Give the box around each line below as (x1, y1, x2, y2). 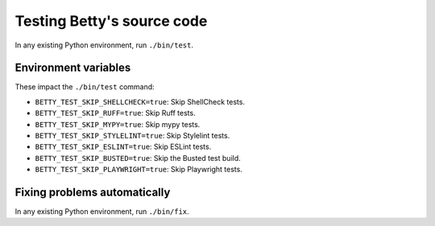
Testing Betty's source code (14, 12, 208, 30)
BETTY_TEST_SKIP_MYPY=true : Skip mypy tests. (35, 119, 201, 129)
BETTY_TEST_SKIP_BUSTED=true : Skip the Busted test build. (35, 153, 241, 162)
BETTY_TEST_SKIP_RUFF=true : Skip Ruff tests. (35, 109, 197, 118)
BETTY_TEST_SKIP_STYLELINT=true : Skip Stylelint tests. (35, 131, 230, 141)
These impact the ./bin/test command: (14, 82, 155, 92)
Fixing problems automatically (14, 186, 171, 199)
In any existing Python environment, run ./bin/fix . (14, 207, 189, 216)
